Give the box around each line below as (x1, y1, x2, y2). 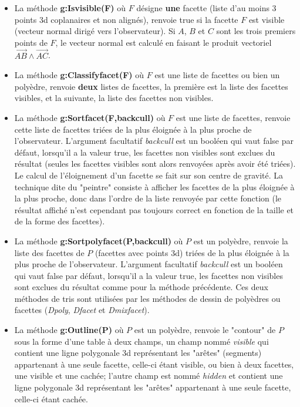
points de (14, 36, 48, 48)
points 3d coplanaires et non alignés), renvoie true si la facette (14, 13, 238, 25)
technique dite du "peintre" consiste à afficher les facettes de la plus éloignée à (14, 180, 295, 193)
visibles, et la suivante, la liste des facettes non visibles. (14, 92, 214, 104)
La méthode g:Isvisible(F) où (14, 2, 126, 14)
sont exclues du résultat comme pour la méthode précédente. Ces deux (14, 281, 268, 293)
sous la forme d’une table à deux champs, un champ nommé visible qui (14, 335, 269, 347)
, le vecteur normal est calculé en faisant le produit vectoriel (55, 36, 272, 48)
